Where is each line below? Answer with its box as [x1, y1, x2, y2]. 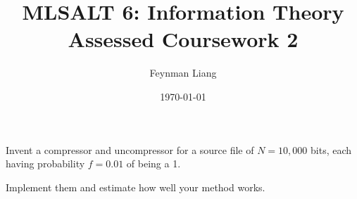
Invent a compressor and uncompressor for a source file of [6, 142, 254, 157]
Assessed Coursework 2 [68, 25, 299, 53]
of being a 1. [126, 156, 181, 171]
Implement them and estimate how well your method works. [6, 179, 265, 194]
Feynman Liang [149, 65, 217, 80]
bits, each [311, 142, 352, 157]
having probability [6, 156, 85, 171]
